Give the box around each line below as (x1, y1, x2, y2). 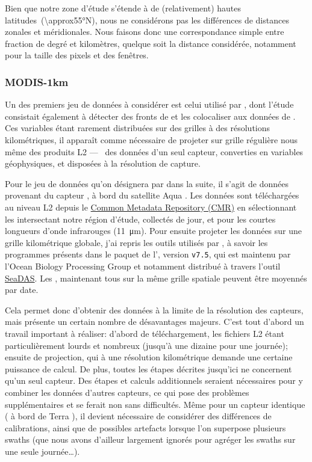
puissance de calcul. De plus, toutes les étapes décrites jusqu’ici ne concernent (5, 362, 292, 375)
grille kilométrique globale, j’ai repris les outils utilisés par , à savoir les (5, 236, 268, 248)
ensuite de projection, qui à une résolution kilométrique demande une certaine (5, 351, 293, 363)
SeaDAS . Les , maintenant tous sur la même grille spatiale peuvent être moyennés (5, 271, 307, 284)
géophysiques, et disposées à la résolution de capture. (5, 157, 201, 170)
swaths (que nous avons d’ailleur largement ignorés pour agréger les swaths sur (5, 433, 296, 446)
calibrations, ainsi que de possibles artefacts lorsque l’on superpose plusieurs (5, 421, 286, 434)
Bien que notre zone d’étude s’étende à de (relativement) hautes (5, 2, 241, 14)
